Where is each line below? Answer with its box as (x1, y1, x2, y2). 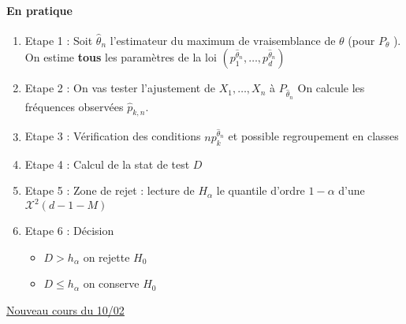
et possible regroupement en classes (228, 128, 399, 144)
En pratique (6, 2, 73, 18)
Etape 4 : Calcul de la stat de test (24, 155, 190, 172)
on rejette (83, 248, 130, 265)
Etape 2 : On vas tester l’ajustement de (24, 80, 215, 96)
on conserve (83, 275, 140, 292)
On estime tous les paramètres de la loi (24, 49, 217, 65)
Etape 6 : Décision (24, 222, 114, 239)
